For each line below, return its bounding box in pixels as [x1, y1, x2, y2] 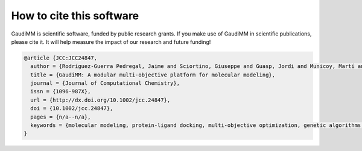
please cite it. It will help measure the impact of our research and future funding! [11, 38, 211, 45]
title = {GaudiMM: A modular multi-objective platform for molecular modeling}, [30, 71, 276, 78]
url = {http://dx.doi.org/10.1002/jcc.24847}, [30, 96, 171, 103]
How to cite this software [11, 9, 139, 22]
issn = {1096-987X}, [30, 88, 91, 95]
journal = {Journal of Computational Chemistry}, [30, 80, 180, 87]
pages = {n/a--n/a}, [30, 113, 91, 120]
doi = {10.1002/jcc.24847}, [30, 105, 113, 112]
